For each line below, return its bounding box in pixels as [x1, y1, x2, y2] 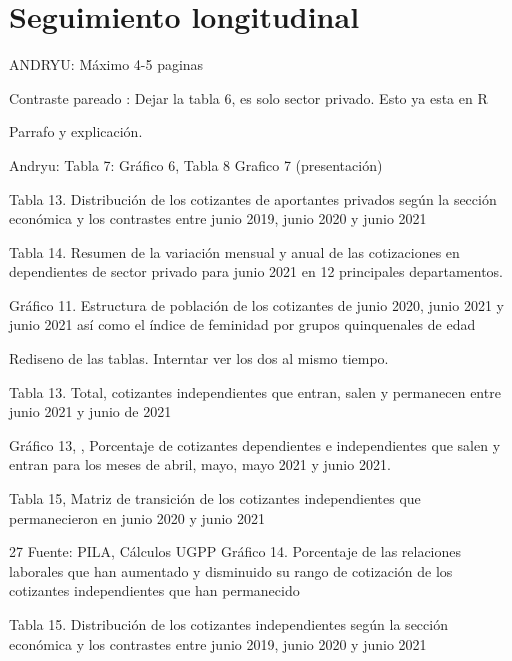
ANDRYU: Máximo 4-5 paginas [9, 54, 204, 75]
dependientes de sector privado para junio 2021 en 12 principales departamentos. [9, 261, 504, 282]
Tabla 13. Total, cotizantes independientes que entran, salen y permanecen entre [9, 381, 501, 402]
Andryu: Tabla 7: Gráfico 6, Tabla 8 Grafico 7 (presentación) [9, 154, 383, 175]
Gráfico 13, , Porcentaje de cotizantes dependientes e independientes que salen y [9, 434, 501, 455]
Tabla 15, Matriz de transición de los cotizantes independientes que [9, 488, 421, 509]
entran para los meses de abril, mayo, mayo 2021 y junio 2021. [9, 454, 391, 475]
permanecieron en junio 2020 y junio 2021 [9, 507, 265, 528]
